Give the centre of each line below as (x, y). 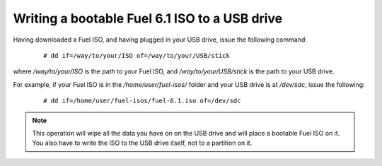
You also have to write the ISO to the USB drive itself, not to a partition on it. (142, 143)
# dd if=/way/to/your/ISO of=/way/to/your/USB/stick (137, 55)
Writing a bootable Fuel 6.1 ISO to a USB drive (148, 18)
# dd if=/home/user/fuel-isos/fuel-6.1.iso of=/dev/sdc (142, 101)
